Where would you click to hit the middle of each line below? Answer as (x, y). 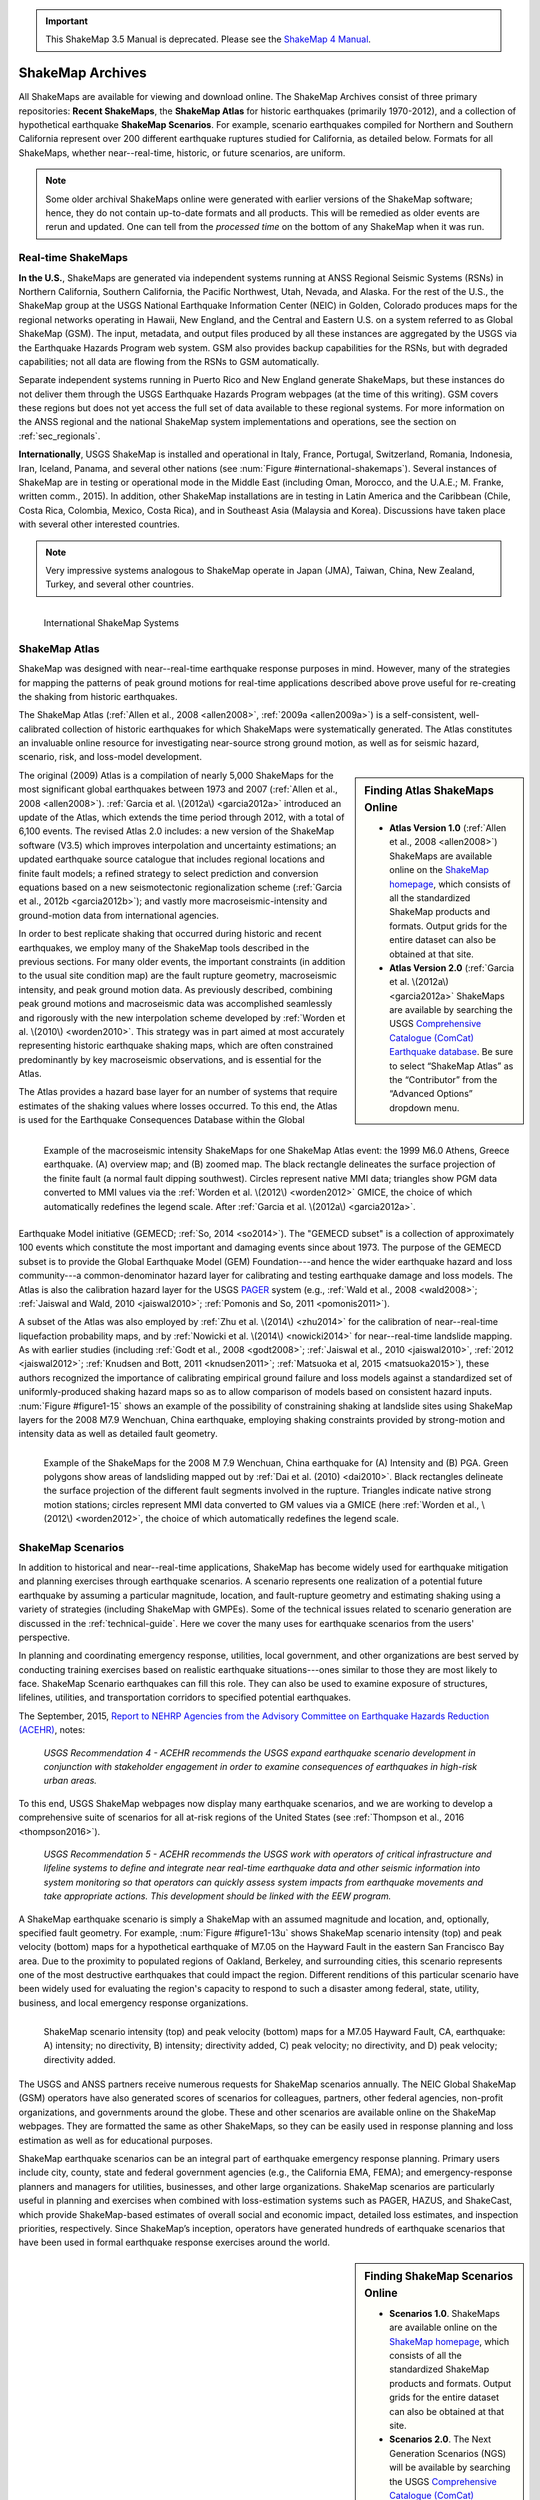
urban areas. (70, 1781)
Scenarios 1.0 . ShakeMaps (444, 2313)
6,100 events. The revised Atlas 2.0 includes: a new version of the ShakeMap (176, 831)
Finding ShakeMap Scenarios (439, 2276)
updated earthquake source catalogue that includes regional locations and (171, 859)
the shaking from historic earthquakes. (98, 696)
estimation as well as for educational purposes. (116, 2140)
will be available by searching (450, 2467)
